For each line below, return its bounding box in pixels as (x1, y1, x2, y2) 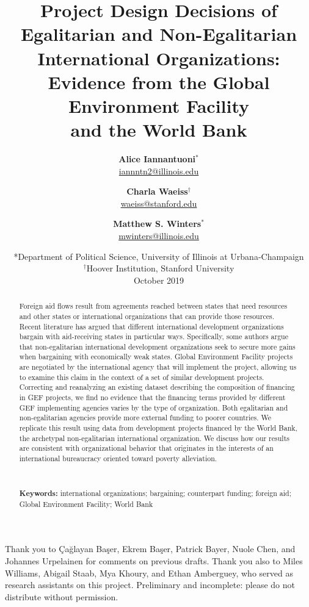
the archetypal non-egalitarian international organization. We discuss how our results (19, 433, 289, 443)
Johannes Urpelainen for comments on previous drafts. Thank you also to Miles (5, 555, 303, 567)
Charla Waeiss (126, 185, 188, 198)
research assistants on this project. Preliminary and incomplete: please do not (5, 578, 295, 591)
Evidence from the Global (48, 69, 270, 94)
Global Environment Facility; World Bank (19, 498, 153, 509)
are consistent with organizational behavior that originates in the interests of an (19, 443, 274, 453)
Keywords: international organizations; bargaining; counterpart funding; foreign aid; (19, 488, 291, 499)
